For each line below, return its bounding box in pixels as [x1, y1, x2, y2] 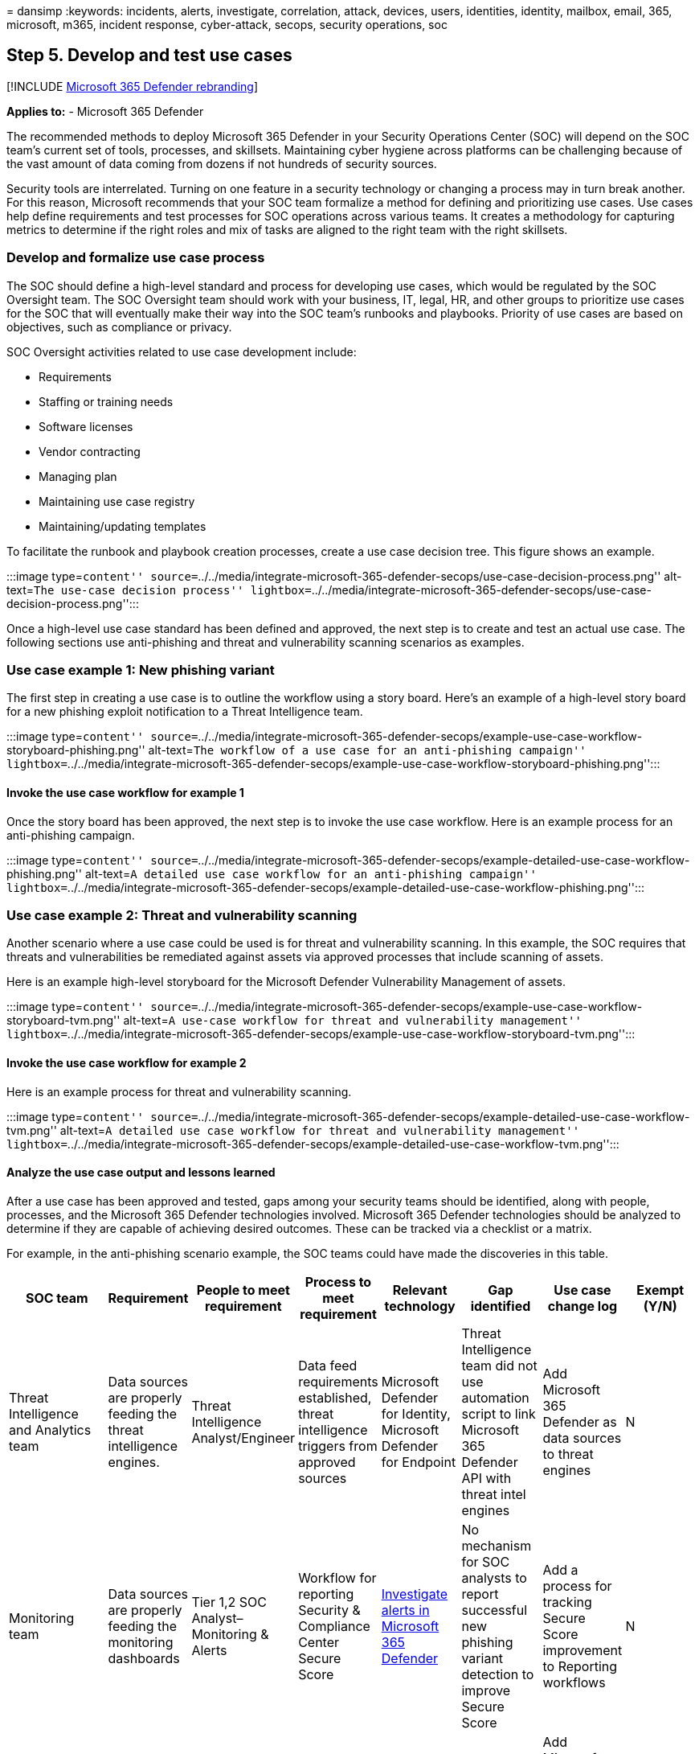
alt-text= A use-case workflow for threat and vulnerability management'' [123, 1013, 582, 1028]
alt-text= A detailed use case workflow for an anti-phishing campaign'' [84, 866, 537, 881]
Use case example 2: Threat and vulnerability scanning [6, 906, 358, 923]
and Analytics [9, 1421, 92, 1438]
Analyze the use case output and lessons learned [6, 1165, 276, 1180]
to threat [542, 1445, 594, 1462]
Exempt [636, 1281, 685, 1298]
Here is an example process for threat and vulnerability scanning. [6, 1084, 352, 1099]
